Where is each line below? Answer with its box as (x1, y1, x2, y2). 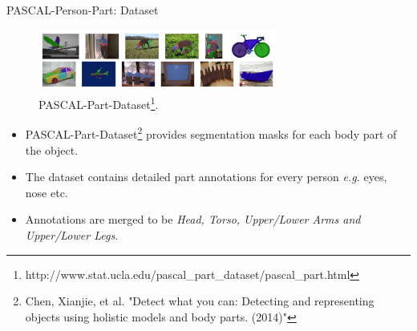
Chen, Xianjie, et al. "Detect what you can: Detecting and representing (25, 293, 374, 309)
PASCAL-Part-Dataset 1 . (38, 94, 159, 112)
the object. (25, 141, 79, 158)
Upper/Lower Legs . (25, 227, 119, 243)
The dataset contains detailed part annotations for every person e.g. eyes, (25, 168, 387, 185)
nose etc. (25, 184, 68, 200)
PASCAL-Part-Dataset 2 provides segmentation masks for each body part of (25, 123, 397, 143)
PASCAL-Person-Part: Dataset (6, 2, 159, 18)
